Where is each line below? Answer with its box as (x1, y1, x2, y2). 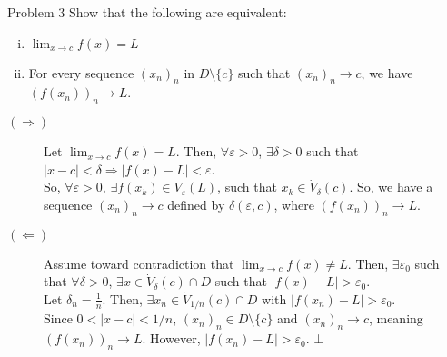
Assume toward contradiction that (44, 253, 234, 273)
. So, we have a (349, 177, 433, 196)
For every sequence (28, 63, 134, 82)
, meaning (368, 309, 423, 328)
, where (273, 194, 314, 213)
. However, (142, 329, 201, 348)
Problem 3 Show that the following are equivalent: (7, 3, 287, 21)
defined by (167, 194, 225, 213)
